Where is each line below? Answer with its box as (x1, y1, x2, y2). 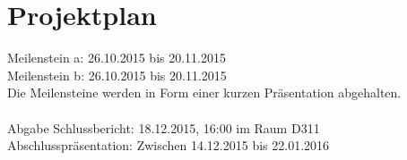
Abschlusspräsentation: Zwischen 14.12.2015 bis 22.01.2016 (7, 136, 330, 155)
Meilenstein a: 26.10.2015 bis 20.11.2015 (7, 48, 226, 67)
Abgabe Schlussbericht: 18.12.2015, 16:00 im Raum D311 (7, 118, 320, 137)
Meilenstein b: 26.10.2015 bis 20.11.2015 (7, 65, 227, 84)
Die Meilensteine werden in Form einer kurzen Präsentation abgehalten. (7, 83, 402, 102)
